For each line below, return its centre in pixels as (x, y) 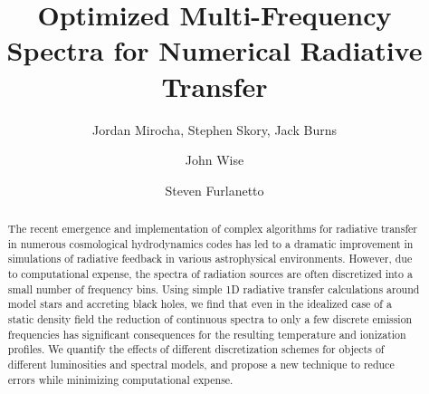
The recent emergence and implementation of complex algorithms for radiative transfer (212, 229)
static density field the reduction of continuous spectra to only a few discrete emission (210, 319)
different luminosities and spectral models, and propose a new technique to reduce (201, 364)
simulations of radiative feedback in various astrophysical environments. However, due (210, 259)
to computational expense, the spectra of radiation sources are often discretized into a (210, 274)
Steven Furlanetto (214, 190)
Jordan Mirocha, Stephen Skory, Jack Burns (214, 129)
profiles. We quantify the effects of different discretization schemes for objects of (196, 349)
